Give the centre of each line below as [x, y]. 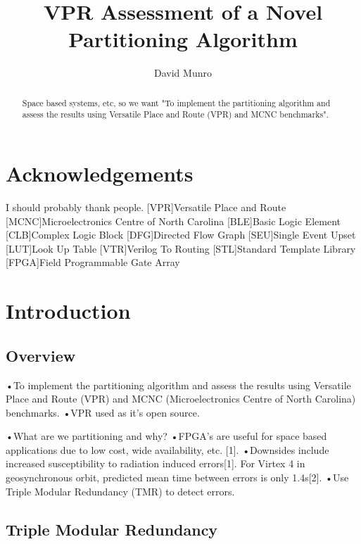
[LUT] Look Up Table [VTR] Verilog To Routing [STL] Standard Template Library [181, 248]
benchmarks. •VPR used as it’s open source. [103, 412]
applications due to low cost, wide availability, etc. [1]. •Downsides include [167, 449]
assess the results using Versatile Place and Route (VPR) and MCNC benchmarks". [175, 114]
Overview [41, 355]
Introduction [68, 311]
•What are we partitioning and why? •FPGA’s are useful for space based [166, 436]
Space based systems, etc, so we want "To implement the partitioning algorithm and [176, 102]
